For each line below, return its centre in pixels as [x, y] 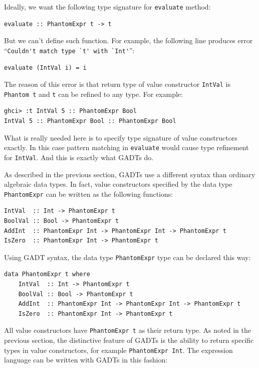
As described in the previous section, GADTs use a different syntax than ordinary [130, 174]
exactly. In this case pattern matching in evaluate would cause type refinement [126, 147]
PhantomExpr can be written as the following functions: [89, 194]
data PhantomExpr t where [47, 274]
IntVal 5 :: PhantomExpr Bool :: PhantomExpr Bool [90, 121]
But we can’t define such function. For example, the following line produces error [128, 40]
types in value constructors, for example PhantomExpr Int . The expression [118, 350]
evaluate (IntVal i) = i [45, 68]
